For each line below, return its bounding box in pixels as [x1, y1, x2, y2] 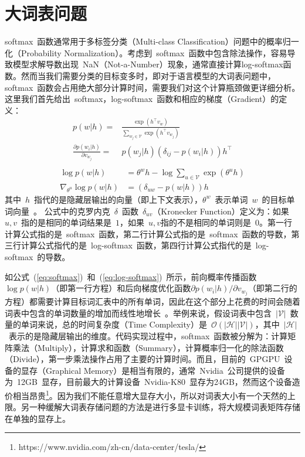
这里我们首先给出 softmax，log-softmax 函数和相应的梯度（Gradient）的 [5, 93, 279, 105]
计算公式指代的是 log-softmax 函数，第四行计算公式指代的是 [21, 239, 252, 251]
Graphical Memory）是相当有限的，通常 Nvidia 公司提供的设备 [45, 364, 285, 376]
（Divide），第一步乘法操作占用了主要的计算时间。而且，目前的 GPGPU [5, 353, 280, 365]
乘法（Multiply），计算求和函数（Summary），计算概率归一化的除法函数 [12, 341, 284, 353]
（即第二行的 [248, 282, 297, 294]
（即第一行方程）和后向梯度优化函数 [51, 282, 191, 294]
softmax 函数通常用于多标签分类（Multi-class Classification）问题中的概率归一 [5, 35, 299, 47]
